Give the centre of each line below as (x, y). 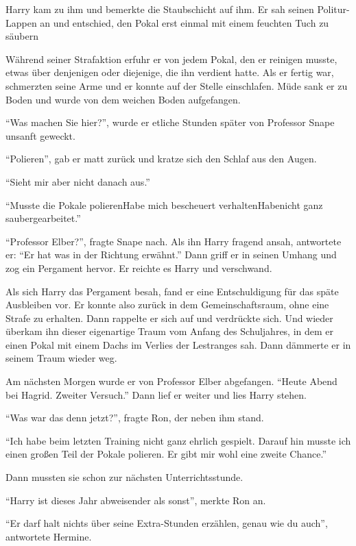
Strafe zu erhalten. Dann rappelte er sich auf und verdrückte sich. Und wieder (169, 318)
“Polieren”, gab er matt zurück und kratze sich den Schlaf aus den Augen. (161, 159)
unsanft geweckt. (40, 135)
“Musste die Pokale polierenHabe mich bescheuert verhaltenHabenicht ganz (164, 204)
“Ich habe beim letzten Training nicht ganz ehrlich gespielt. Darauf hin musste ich (178, 440)
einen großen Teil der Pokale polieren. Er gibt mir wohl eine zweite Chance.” (166, 454)
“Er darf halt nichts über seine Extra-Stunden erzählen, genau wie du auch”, (167, 523)
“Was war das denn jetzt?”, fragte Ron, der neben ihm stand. (135, 418)
